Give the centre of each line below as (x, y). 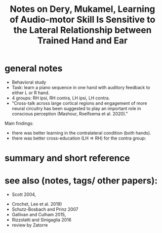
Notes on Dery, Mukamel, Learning (82, 9)
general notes (34, 69)
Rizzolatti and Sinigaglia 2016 (41, 220)
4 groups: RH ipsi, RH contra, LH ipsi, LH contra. (61, 98)
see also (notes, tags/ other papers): (81, 181)
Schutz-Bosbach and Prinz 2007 (45, 209)
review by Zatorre (30, 225)
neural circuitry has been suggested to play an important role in (76, 108)
